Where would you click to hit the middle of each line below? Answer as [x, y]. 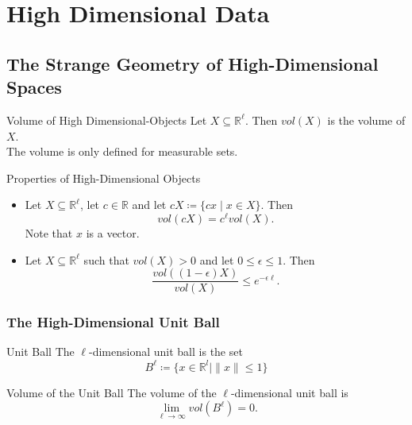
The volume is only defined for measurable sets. [122, 151]
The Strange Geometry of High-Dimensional [193, 63]
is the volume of [366, 120]
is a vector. [113, 233]
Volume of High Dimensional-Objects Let [107, 120]
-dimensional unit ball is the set [166, 352]
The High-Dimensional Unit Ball [113, 322]
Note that [49, 233]
